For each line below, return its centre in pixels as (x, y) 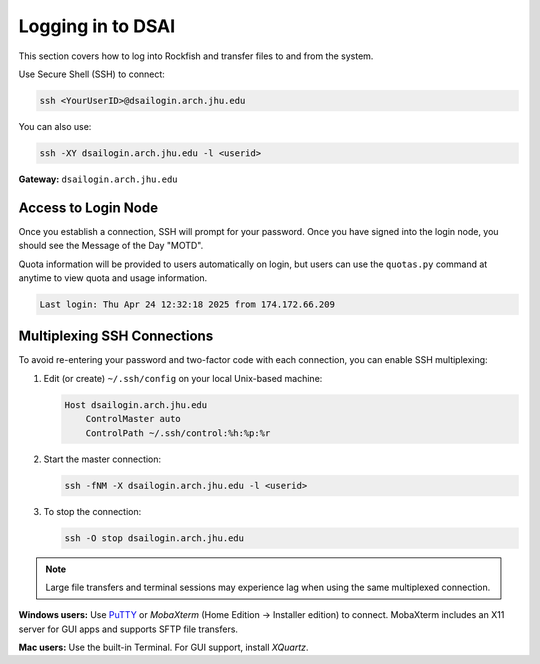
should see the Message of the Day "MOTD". (111, 246)
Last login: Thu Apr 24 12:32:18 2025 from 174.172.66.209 (187, 304)
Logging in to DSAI (97, 26)
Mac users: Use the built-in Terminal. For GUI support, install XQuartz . (163, 647)
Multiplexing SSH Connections (116, 336)
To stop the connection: (92, 511)
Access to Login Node (88, 207)
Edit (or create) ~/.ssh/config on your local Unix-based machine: (183, 378)
